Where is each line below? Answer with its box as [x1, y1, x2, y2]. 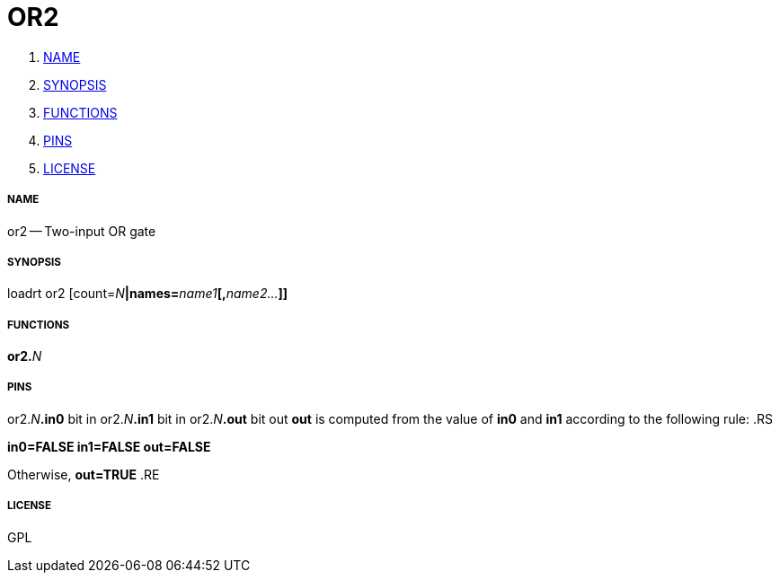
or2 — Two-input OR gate [7, 223, 156, 239]
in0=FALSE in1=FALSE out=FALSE [7, 438, 211, 454]
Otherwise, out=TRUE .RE [7, 466, 160, 482]
